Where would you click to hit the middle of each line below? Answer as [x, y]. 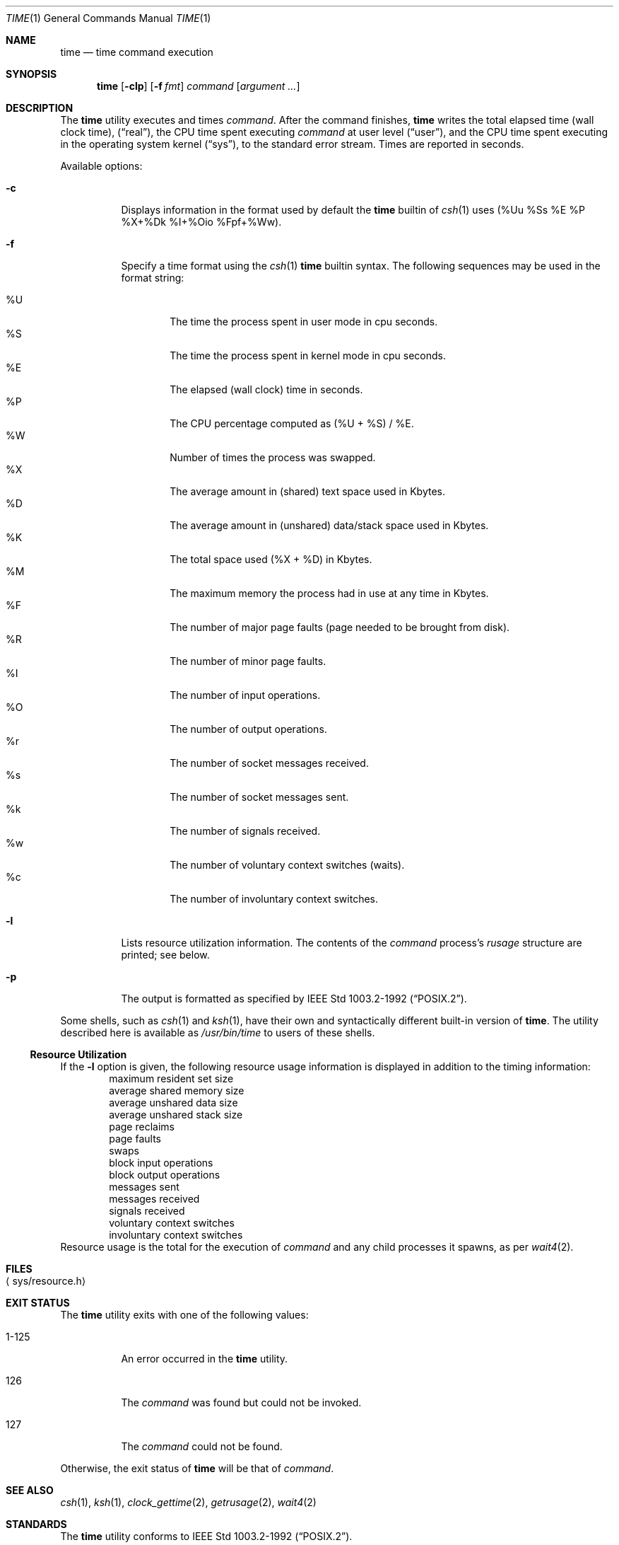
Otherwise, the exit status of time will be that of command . [197, 1468]
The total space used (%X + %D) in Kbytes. [271, 559]
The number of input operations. [245, 695]
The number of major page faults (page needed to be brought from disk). [340, 627]
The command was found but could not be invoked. [241, 1402]
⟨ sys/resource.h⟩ [46, 1281]
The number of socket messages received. [269, 763]
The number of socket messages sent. [259, 797]
